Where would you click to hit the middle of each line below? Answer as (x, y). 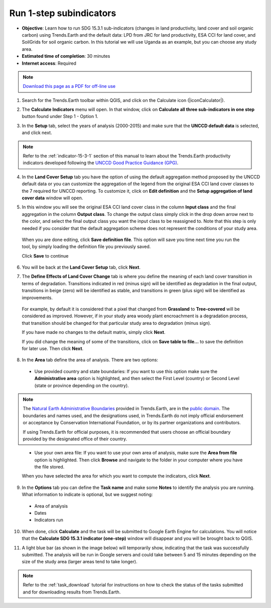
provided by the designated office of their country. (75, 439)
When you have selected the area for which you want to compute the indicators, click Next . (116, 476)
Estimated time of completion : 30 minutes (66, 56)
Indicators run (49, 520)
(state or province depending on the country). (82, 385)
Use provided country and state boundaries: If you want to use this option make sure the (126, 371)
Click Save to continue (45, 256)
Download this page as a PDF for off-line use (69, 86)
